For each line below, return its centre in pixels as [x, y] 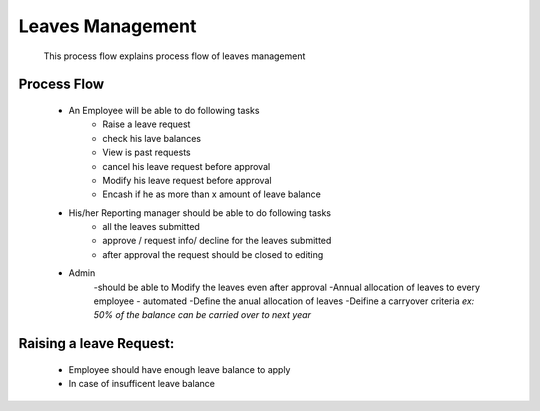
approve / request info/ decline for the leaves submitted [217, 241]
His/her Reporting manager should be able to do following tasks [200, 212]
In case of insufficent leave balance [141, 384]
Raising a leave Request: [96, 343]
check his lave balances [152, 138]
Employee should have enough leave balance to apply [179, 369]
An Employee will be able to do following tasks [164, 110]
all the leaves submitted [151, 227]
